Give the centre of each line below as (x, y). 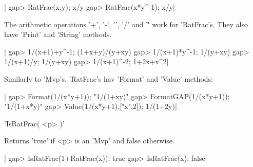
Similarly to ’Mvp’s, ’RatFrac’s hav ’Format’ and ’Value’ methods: (109, 78)
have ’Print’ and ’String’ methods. (58, 34)
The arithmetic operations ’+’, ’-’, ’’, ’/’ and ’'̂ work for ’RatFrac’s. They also (126, 24)
